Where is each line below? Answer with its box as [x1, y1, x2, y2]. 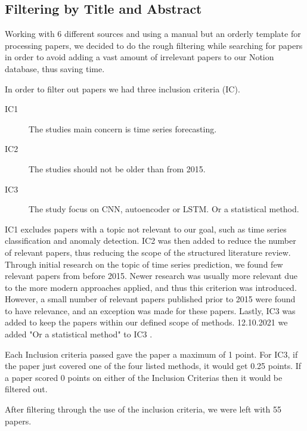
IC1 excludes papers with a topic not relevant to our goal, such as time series [5, 222, 287, 235]
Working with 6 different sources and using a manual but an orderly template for [5, 27, 301, 40]
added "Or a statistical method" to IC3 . [5, 328, 153, 340]
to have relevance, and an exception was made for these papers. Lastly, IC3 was [5, 304, 296, 317]
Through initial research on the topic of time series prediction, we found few [5, 258, 283, 270]
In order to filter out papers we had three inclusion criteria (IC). [5, 82, 240, 95]
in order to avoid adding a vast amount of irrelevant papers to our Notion [5, 51, 274, 63]
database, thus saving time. [5, 62, 105, 75]
